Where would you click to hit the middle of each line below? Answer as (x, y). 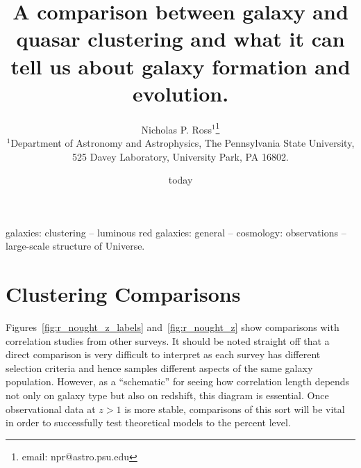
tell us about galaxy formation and (180, 66)
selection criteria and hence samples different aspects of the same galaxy (159, 368)
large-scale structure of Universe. (75, 246)
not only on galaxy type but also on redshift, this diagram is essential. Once (167, 395)
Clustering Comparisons (123, 294)
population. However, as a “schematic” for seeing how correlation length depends (178, 381)
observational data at (51, 409)
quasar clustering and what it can (180, 39)
